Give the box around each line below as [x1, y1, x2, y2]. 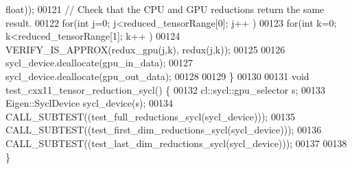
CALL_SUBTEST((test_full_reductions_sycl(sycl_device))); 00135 [5, 109, 295, 123]
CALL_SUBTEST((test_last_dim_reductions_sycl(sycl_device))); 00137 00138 [5, 135, 347, 150]
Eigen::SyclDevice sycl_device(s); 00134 [5, 96, 173, 110]
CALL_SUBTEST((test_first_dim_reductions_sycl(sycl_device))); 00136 [5, 122, 322, 137]
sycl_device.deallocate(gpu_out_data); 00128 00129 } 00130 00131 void [5, 68, 309, 83]
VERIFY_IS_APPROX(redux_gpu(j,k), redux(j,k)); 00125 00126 [5, 42, 285, 56]
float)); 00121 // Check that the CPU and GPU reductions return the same [5, 2, 325, 16]
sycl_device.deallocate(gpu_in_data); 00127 [5, 55, 193, 70]
